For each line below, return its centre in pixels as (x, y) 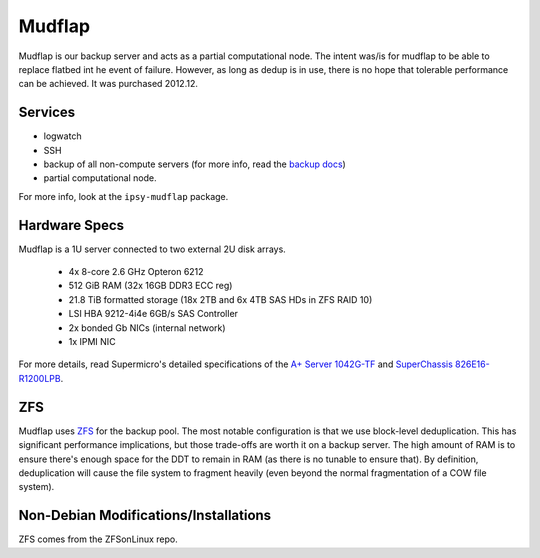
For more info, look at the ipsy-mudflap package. (123, 196)
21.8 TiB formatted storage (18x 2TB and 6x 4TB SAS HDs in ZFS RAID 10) (220, 299)
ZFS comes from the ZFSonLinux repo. (98, 539)
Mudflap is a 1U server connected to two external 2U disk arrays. (152, 249)
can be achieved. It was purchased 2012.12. (108, 84)
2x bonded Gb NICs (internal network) (147, 327)
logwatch (62, 136)
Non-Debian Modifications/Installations (145, 515)
